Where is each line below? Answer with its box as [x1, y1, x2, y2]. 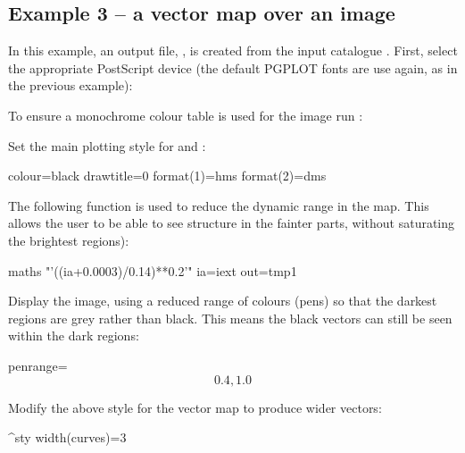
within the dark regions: [8, 326, 139, 345]
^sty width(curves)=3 [8, 428, 127, 447]
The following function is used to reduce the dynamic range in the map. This [8, 196, 429, 214]
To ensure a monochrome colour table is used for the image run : [8, 105, 363, 124]
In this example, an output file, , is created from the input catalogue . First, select [8, 41, 458, 60]
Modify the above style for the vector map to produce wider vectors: [8, 398, 382, 416]
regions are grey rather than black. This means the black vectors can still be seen [8, 308, 453, 327]
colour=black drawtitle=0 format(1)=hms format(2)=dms [8, 166, 327, 185]
